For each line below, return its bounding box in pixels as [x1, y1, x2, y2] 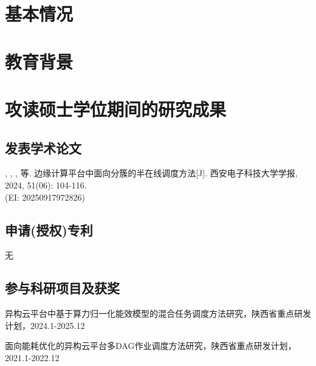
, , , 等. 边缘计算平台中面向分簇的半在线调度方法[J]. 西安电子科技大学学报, [5, 167, 298, 179]
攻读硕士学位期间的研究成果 [5, 96, 227, 121]
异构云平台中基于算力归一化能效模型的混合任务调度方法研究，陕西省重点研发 [5, 307, 311, 320]
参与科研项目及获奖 [5, 278, 120, 297]
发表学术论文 [5, 138, 81, 157]
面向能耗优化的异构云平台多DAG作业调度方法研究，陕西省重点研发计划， [5, 339, 297, 352]
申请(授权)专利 [5, 220, 93, 239]
